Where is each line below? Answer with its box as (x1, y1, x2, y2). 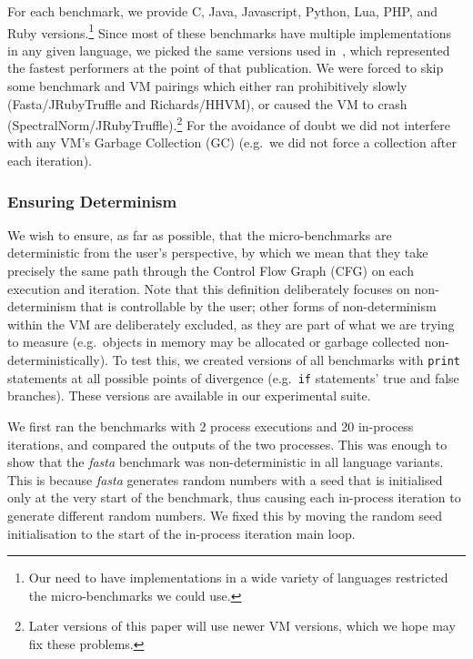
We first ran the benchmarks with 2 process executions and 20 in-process (7, 416, 414, 435)
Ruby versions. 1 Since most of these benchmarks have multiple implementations (7, 20, 451, 42)
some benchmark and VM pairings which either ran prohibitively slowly (7, 76, 408, 96)
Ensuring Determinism (7, 189, 177, 212)
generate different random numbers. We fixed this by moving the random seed (7, 505, 442, 524)
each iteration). (7, 151, 92, 170)
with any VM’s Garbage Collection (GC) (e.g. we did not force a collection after (7, 133, 457, 152)
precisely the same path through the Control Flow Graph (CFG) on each (7, 261, 414, 280)
